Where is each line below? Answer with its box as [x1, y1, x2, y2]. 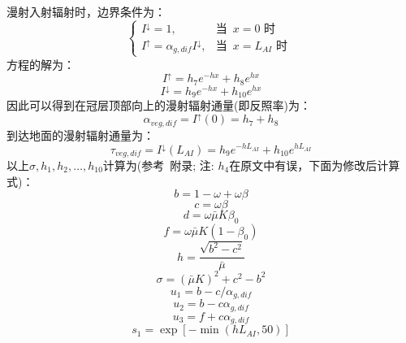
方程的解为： [6, 55, 75, 72]
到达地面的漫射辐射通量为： [6, 126, 154, 143]
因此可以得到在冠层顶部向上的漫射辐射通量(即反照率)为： [6, 97, 311, 114]
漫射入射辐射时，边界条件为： [6, 3, 166, 20]
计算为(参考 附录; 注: [102, 156, 214, 173]
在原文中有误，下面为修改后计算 [229, 156, 400, 173]
